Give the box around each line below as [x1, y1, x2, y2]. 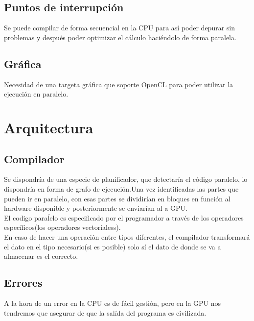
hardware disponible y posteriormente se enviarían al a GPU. [4, 203, 187, 213]
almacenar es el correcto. [4, 251, 78, 261]
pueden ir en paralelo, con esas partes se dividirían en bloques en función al [4, 193, 231, 203]
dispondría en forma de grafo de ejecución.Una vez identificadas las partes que [4, 183, 239, 194]
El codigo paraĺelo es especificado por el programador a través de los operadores [4, 212, 244, 222]
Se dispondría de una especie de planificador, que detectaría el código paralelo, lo [4, 174, 248, 184]
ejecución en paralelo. [4, 89, 69, 99]
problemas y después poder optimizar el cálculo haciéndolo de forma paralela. [4, 32, 236, 42]
